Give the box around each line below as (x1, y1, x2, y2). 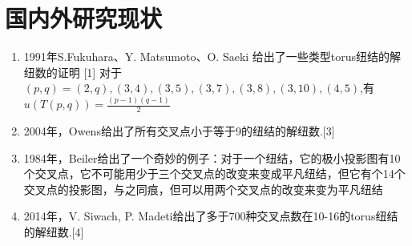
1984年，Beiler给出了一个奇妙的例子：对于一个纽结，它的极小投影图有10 (23, 149, 401, 166)
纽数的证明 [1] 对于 (23, 63, 122, 80)
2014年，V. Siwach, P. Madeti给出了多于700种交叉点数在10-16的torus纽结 (23, 208, 398, 224)
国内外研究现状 (5, 2, 163, 34)
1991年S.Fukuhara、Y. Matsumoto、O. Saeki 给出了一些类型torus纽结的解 (23, 48, 402, 65)
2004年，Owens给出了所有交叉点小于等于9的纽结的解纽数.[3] (23, 123, 335, 139)
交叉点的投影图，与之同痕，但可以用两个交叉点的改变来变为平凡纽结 (23, 180, 383, 197)
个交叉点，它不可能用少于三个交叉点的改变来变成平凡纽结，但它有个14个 (23, 165, 406, 182)
